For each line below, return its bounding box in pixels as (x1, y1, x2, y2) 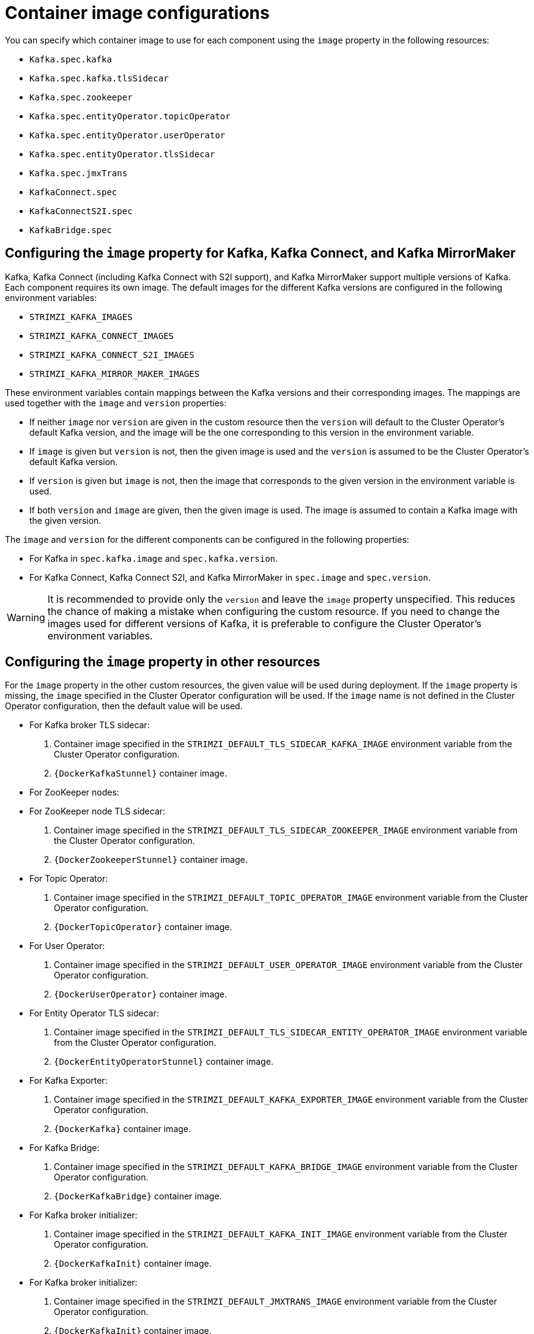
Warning (7, 611, 45, 624)
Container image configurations (5, 2, 270, 23)
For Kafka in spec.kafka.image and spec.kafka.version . (29, 553, 278, 564)
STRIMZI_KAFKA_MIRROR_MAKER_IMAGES (29, 368, 200, 379)
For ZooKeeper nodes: (29, 787, 119, 798)
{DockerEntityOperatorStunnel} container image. (54, 1056, 273, 1067)
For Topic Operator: (29, 873, 108, 884)
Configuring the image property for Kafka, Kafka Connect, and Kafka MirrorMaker (5, 245, 516, 261)
